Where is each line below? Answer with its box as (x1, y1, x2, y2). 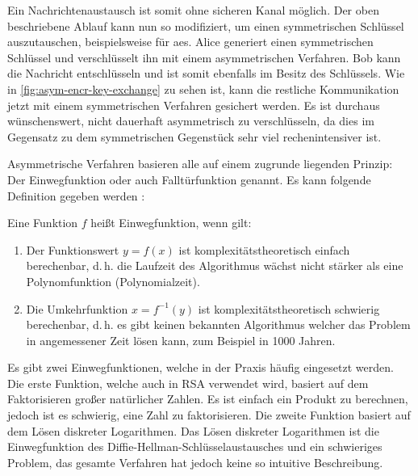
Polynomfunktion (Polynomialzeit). (26, 272, 200, 289)
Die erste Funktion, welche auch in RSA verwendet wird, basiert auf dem (7, 374, 369, 391)
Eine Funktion (7, 214, 78, 231)
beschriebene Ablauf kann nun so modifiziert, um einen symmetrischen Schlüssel (7, 17, 404, 34)
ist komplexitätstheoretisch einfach (178, 241, 350, 258)
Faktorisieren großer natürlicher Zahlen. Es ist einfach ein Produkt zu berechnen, (7, 390, 408, 407)
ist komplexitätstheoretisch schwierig (198, 300, 380, 317)
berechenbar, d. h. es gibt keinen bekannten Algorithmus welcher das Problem (26, 316, 411, 333)
